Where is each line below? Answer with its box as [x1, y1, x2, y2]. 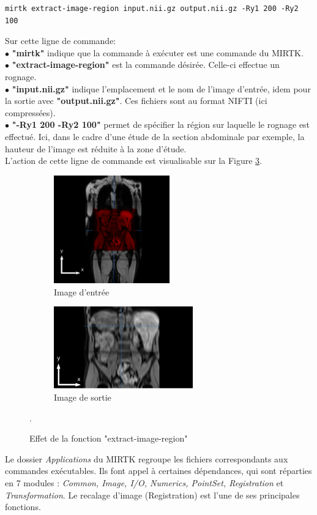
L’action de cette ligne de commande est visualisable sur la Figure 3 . [5, 154, 262, 167]
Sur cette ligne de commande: [5, 34, 116, 47]
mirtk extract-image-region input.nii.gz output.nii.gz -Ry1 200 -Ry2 [5, 4, 299, 13]
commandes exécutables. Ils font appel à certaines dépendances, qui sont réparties [5, 464, 312, 477]
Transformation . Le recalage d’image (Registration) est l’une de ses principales [5, 488, 300, 501]
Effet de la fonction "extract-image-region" [29, 432, 188, 445]
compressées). [5, 106, 56, 119]
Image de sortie [54, 391, 111, 403]
